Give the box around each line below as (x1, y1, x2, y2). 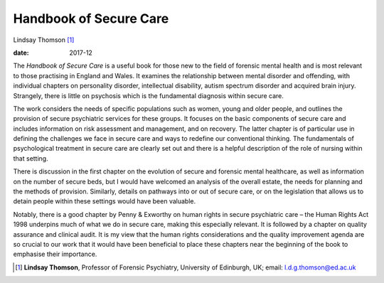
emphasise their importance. (13, 250, 97, 259)
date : (13, 48, 29, 57)
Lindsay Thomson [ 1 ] (13, 36, 75, 44)
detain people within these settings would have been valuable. (13, 197, 196, 205)
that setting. (13, 154, 49, 163)
